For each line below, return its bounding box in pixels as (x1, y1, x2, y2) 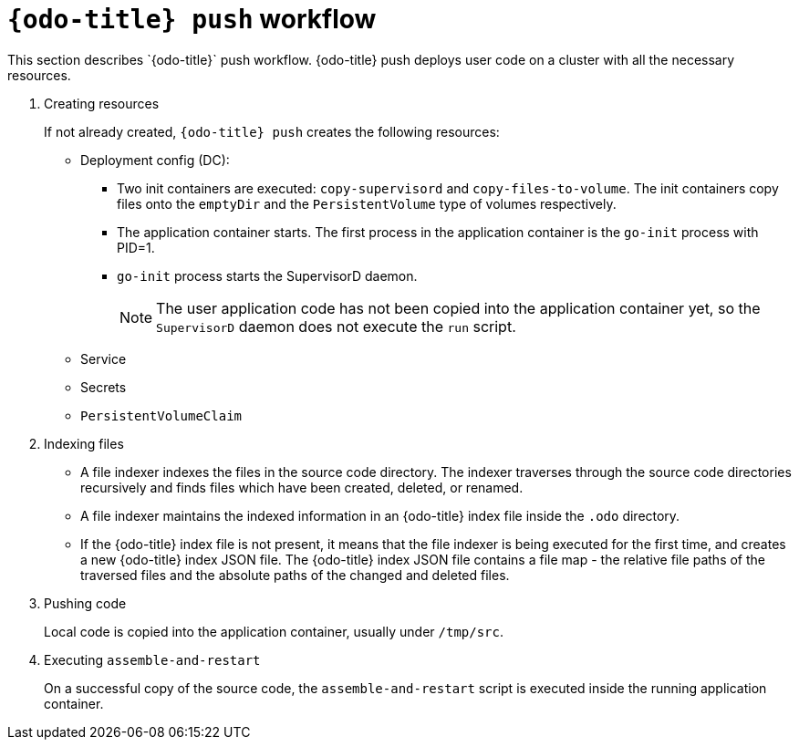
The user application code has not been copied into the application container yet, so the (156, 298, 761, 317)
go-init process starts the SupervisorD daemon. (117, 267, 418, 284)
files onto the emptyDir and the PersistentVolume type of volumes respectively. (117, 195, 617, 212)
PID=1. (117, 239, 155, 255)
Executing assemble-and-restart (44, 651, 261, 668)
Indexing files (44, 435, 124, 451)
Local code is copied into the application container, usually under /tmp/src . (44, 623, 504, 639)
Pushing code (44, 595, 127, 611)
